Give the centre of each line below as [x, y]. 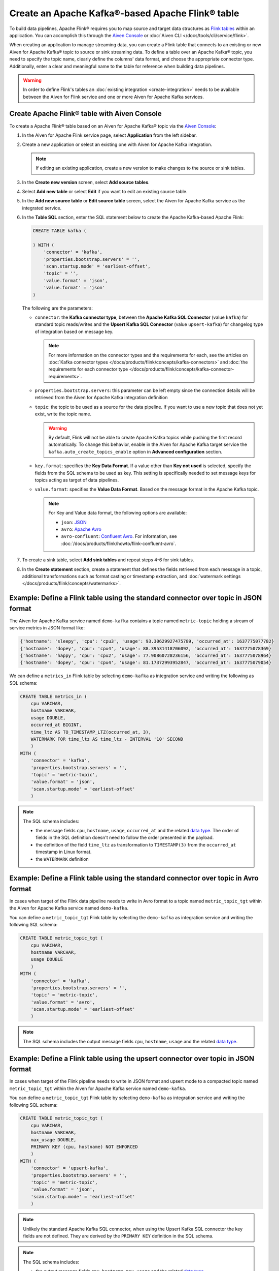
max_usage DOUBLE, [54, 1140]
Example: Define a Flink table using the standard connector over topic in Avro [134, 878]
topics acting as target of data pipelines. [77, 480]
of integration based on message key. [74, 331]
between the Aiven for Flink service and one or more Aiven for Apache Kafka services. [113, 97]
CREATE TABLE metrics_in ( [54, 696]
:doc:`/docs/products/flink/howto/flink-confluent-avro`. [119, 543]
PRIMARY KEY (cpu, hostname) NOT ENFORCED [84, 1147]
